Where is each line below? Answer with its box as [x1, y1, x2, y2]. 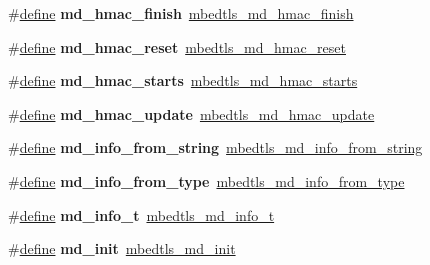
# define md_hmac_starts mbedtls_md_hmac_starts [8, 70, 358, 91]
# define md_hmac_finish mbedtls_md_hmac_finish [8, 3, 354, 23]
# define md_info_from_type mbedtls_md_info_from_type [8, 170, 405, 191]
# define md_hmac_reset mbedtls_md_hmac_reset [8, 36, 346, 57]
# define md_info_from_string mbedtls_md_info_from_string [8, 137, 423, 158]
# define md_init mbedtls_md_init [8, 238, 236, 259]
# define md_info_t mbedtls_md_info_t [8, 204, 275, 225]
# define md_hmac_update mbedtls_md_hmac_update [8, 103, 375, 124]
